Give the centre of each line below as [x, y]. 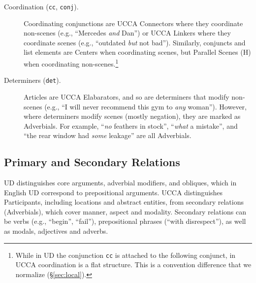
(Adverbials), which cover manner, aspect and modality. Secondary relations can [125, 211]
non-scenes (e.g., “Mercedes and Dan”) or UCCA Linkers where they [127, 33]
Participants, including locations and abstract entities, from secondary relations [124, 202]
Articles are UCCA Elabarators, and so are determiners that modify [127, 96]
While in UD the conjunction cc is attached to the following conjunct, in [126, 255]
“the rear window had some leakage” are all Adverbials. [108, 135]
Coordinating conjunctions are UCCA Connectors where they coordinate [133, 23]
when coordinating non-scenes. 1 [71, 63]
